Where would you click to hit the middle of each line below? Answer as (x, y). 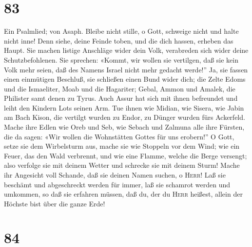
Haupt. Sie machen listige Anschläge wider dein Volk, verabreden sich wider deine (126, 50)
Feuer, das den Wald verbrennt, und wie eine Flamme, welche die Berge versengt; (126, 155)
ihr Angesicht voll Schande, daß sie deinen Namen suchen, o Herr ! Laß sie (115, 175)
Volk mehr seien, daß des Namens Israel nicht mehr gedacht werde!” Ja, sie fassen (126, 69)
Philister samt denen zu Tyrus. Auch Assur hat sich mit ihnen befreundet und (121, 98)
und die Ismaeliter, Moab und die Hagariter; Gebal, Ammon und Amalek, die (120, 88)
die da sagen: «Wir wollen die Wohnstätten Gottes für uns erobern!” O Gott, (119, 136)
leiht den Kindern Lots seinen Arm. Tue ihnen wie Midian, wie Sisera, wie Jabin (124, 107)
